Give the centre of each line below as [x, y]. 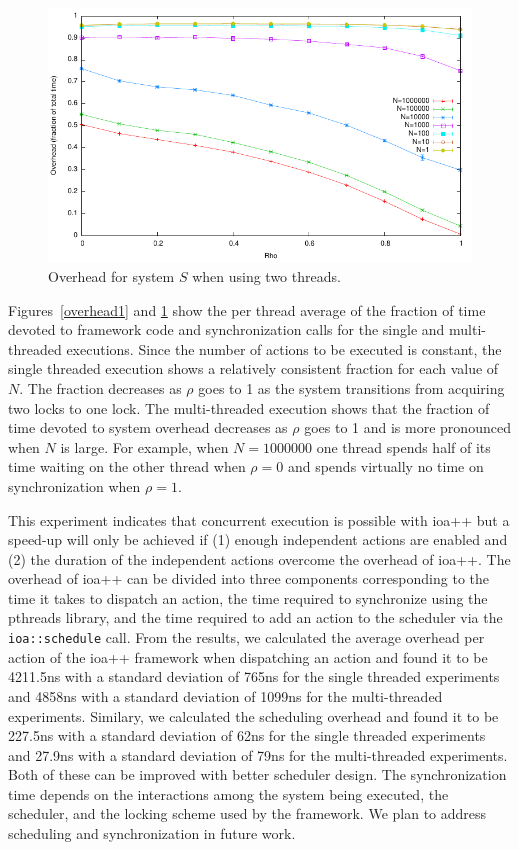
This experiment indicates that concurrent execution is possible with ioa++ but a [259, 519]
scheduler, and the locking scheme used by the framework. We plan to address [247, 813]
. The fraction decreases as [100, 387]
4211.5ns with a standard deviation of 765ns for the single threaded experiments [254, 676]
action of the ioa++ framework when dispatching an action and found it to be [248, 656]
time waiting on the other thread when [127, 466]
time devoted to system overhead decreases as [148, 427]
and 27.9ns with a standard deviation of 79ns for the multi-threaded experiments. [258, 754]
